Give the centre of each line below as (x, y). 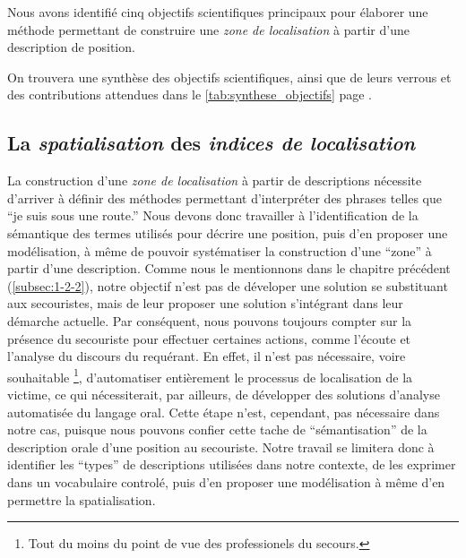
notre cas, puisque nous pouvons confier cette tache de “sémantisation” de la (217, 429)
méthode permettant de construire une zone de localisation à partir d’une (208, 29)
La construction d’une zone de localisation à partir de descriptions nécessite (215, 180)
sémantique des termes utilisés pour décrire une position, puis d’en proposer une (228, 232)
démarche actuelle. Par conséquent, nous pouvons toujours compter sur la (210, 320)
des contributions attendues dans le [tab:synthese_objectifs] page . (190, 94)
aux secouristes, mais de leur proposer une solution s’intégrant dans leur (205, 303)
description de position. (71, 47)
